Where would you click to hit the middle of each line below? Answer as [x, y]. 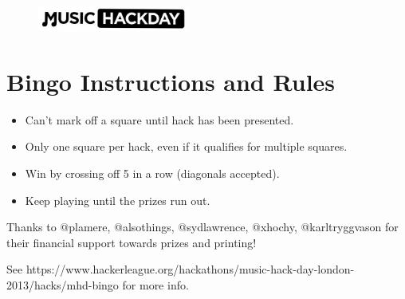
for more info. [155, 284]
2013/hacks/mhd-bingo [63, 284]
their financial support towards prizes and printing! [132, 242]
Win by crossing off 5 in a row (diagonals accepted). [152, 173]
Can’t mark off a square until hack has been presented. [159, 119]
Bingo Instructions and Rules [171, 81]
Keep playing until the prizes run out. [118, 200]
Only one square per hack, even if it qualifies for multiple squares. [186, 146]
